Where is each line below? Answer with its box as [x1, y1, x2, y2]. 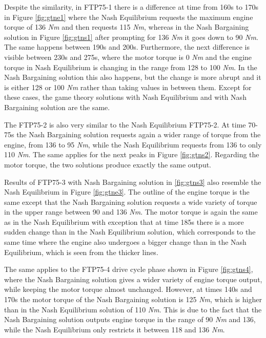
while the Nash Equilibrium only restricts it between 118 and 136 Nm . [4, 324, 225, 334]
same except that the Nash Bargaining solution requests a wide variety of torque [4, 196, 257, 207]
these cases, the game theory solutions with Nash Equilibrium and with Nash [4, 92, 247, 102]
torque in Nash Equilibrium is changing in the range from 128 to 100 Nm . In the [4, 61, 257, 72]
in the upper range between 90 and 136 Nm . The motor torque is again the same [4, 206, 258, 217]
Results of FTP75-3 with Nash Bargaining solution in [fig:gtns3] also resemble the [4, 176, 261, 187]
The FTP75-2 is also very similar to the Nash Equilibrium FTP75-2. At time [4, 119, 246, 130]
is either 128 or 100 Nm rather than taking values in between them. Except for [4, 81, 252, 92]
